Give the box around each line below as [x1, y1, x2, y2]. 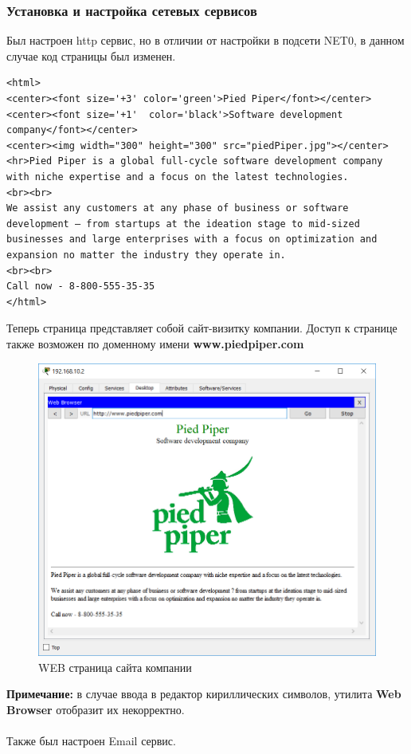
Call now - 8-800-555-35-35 [6, 281, 155, 293]
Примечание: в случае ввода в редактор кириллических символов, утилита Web [6, 685, 401, 702]
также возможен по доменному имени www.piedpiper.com [6, 335, 304, 351]
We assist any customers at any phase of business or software [6, 202, 349, 214]
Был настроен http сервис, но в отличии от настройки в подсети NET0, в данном [6, 32, 405, 49]
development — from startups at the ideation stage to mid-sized [6, 218, 360, 230]
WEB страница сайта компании [38, 658, 192, 675]
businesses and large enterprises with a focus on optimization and [6, 234, 378, 245]
